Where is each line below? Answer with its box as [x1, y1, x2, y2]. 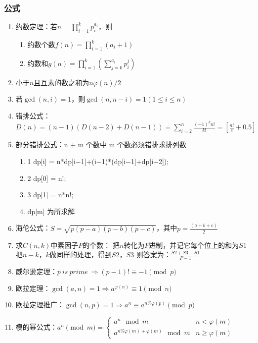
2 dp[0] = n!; [27, 172, 66, 183]
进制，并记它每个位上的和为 [149, 239, 239, 250]
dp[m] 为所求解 [27, 206, 75, 216]
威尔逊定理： [15, 266, 57, 276]
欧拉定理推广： [15, 299, 64, 310]
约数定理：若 [15, 21, 57, 32]
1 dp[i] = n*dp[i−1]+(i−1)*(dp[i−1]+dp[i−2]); [27, 156, 169, 167]
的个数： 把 [83, 239, 120, 250]
